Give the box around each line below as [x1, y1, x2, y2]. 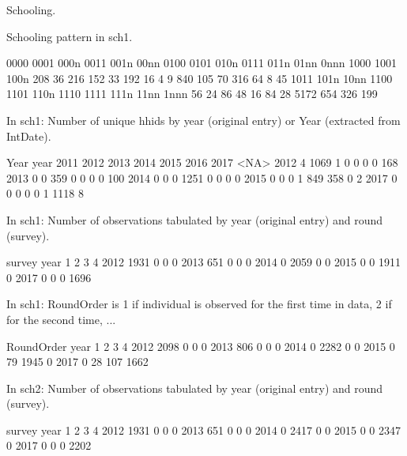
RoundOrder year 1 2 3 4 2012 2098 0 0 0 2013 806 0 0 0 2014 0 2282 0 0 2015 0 [6, 337, 395, 354]
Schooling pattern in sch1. [6, 28, 133, 44]
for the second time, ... [6, 311, 116, 327]
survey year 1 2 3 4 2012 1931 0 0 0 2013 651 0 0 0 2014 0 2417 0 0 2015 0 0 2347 [6, 421, 401, 438]
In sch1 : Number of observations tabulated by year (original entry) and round [6, 211, 383, 228]
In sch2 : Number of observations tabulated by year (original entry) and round [6, 379, 383, 396]
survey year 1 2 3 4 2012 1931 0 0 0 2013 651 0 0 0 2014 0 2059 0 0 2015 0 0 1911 [6, 254, 401, 270]
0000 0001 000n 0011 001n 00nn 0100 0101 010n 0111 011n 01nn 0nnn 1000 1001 [6, 55, 397, 71]
